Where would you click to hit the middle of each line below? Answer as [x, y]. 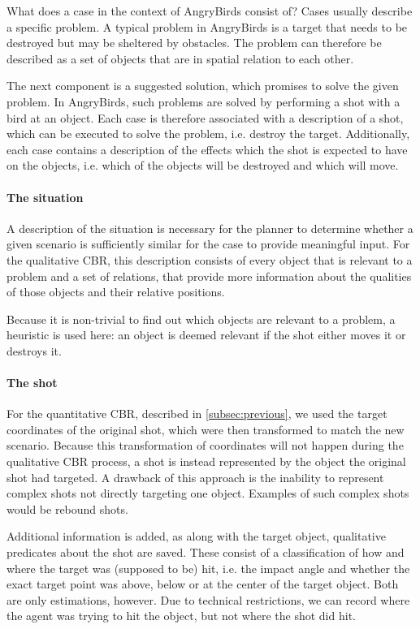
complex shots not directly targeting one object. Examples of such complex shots [208, 493]
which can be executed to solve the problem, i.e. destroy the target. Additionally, [208, 134]
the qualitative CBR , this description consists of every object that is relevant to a [210, 259]
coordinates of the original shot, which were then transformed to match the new [206, 429]
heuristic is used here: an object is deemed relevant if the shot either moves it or [206, 335]
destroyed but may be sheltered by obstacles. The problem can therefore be [194, 43]
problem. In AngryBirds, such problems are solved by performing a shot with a [204, 101]
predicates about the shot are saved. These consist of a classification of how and [206, 552]
